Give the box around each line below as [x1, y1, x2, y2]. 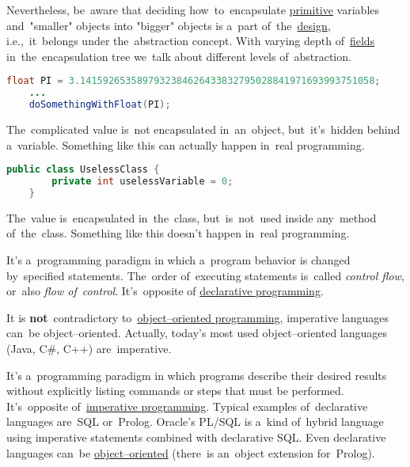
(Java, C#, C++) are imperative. [6, 340, 172, 356]
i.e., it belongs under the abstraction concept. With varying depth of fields [6, 32, 375, 49]
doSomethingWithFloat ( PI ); [28, 99, 171, 111]
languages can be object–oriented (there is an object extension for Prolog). [6, 444, 375, 461]
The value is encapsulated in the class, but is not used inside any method [6, 209, 377, 226]
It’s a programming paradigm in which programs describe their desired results [6, 366, 387, 383]
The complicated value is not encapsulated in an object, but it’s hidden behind [6, 121, 401, 137]
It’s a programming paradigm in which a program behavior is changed [6, 252, 351, 268]
